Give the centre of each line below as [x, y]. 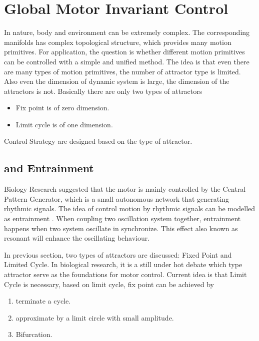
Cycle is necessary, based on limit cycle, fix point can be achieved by [109, 284]
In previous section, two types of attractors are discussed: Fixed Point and [118, 254]
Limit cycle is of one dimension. [64, 124]
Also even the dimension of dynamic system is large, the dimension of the [117, 81]
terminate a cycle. [43, 301]
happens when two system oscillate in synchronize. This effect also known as [121, 228]
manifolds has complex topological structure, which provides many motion [118, 42]
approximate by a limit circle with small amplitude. [95, 317]
